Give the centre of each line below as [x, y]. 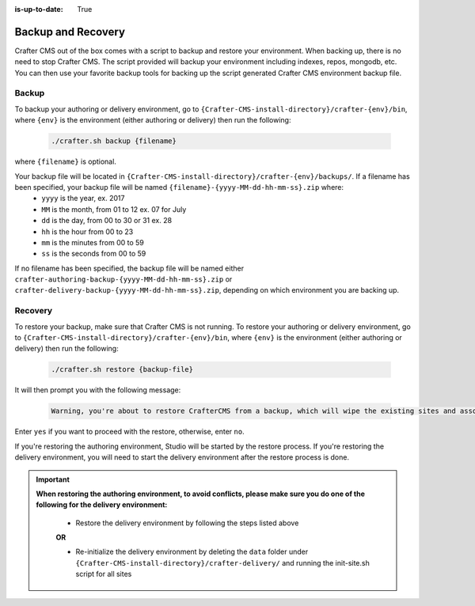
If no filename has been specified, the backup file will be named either [129, 268]
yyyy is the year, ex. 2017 [83, 199]
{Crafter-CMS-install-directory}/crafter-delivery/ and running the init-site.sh [222, 562]
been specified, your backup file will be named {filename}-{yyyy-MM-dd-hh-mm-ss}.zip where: [179, 187]
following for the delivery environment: [102, 505]
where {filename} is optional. [65, 161]
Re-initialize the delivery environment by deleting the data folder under [192, 552]
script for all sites [104, 574]
